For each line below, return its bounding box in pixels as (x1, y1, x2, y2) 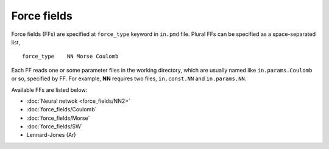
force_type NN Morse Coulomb (22, 53, 119, 60)
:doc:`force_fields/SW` (26, 123, 83, 130)
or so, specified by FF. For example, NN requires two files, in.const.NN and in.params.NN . (11, 75, 247, 82)
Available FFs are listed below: (11, 86, 88, 94)
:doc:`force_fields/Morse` (26, 114, 90, 122)
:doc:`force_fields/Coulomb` (26, 106, 97, 113)
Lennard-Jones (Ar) (26, 131, 76, 139)
